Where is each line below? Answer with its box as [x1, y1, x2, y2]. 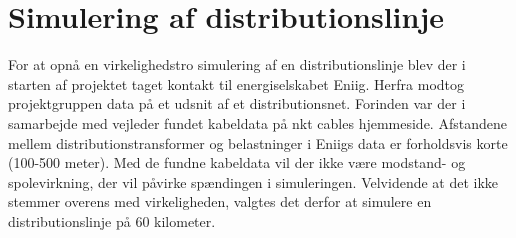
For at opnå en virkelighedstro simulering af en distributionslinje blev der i [8, 54, 466, 75]
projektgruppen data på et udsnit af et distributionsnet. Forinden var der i [8, 93, 466, 114]
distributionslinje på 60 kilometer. [8, 210, 216, 231]
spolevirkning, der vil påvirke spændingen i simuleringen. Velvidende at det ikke [8, 171, 499, 192]
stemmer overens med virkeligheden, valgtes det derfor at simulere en [8, 191, 432, 212]
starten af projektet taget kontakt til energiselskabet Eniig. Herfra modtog [8, 73, 465, 94]
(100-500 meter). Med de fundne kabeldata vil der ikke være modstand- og [8, 152, 466, 173]
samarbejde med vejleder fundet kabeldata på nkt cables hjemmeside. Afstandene [8, 112, 507, 133]
